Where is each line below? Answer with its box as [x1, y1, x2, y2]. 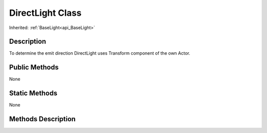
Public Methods [9, 63, 59, 71]
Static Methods [9, 89, 58, 98]
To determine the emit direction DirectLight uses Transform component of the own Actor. [9, 50, 190, 56]
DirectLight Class [9, 7, 82, 18]
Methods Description [9, 115, 76, 123]
